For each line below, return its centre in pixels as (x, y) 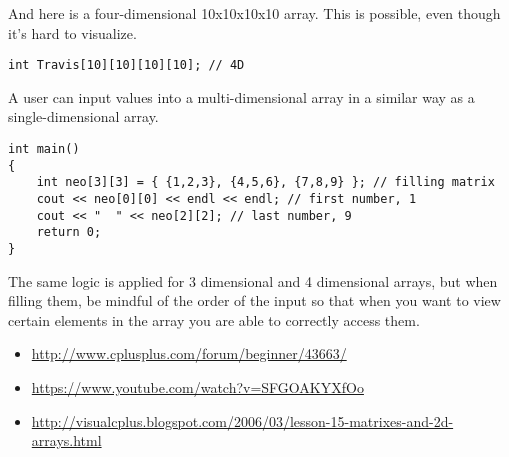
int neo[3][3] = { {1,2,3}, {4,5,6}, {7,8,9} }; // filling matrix (265, 182)
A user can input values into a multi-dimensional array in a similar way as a (241, 96)
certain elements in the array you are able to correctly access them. (214, 319)
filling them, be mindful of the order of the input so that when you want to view (254, 300)
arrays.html (66, 440)
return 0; (69, 232)
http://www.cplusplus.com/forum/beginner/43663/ (189, 353)
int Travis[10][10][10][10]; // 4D (126, 65)
